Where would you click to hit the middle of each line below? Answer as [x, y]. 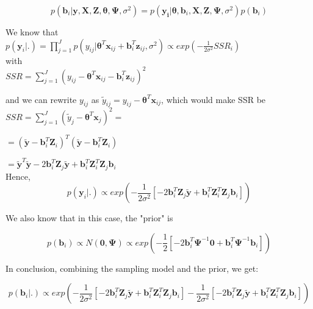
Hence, [18, 176]
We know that [32, 32]
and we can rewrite [41, 99]
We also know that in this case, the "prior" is [89, 218]
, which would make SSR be [214, 99]
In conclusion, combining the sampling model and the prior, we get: [132, 268]
